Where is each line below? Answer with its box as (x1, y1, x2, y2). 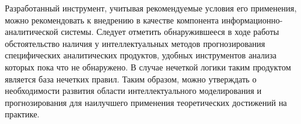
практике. (5, 108, 40, 120)
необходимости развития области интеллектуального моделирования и (5, 84, 262, 97)
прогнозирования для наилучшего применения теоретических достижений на (5, 96, 287, 108)
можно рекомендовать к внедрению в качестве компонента (5, 13, 219, 26)
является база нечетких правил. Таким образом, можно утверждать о (5, 72, 257, 85)
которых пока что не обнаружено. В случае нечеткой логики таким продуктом (5, 60, 291, 73)
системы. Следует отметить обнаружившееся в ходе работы (61, 25, 279, 38)
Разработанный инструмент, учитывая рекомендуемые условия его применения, (5, 2, 297, 14)
